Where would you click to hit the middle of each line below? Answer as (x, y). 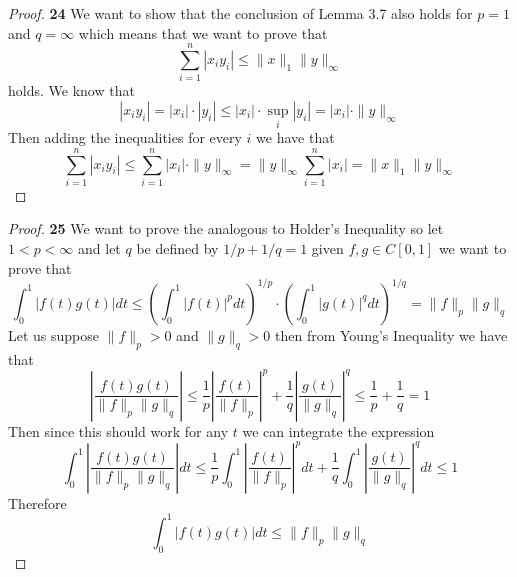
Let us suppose (54, 334)
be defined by (177, 248)
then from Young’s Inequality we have (391, 334)
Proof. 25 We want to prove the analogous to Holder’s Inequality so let (226, 228)
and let (99, 248)
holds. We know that (71, 90)
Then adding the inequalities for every (125, 137)
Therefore (37, 502)
